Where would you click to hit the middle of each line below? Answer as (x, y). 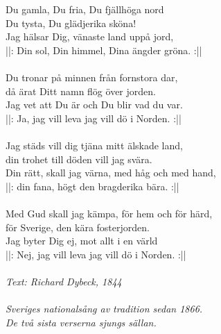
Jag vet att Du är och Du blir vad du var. (94, 105)
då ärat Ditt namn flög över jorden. (81, 91)
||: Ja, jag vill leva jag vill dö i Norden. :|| (94, 118)
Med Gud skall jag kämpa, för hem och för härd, (109, 213)
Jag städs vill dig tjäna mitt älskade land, (94, 145)
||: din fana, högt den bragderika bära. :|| (92, 186)
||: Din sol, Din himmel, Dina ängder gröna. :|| (104, 50)
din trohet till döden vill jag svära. (79, 159)
